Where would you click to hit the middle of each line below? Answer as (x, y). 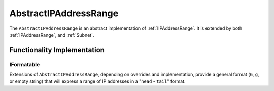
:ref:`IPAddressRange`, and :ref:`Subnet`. (52, 35)
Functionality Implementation (57, 50)
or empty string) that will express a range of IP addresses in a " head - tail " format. (97, 81)
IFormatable (25, 64)
